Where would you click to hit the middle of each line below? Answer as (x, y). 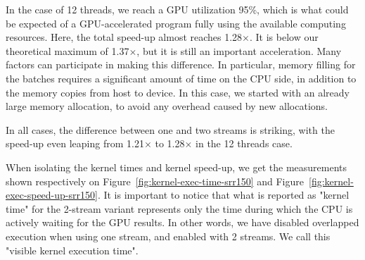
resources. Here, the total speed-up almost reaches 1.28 (124, 37)
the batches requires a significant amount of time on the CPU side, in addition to (181, 78)
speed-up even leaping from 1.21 (75, 143)
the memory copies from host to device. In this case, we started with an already (178, 92)
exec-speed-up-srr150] (52, 195)
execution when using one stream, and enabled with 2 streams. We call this (168, 236)
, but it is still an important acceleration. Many (239, 50)
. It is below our (284, 37)
